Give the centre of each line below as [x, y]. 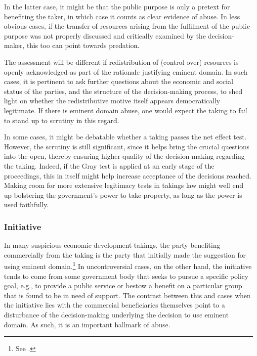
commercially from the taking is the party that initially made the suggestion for [125, 254]
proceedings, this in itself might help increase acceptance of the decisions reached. [128, 175]
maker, [14, 45]
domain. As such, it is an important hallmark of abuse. [87, 324]
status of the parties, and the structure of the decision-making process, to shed [123, 91]
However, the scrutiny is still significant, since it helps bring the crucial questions [127, 146]
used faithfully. [26, 204]
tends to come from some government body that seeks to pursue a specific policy [126, 276]
